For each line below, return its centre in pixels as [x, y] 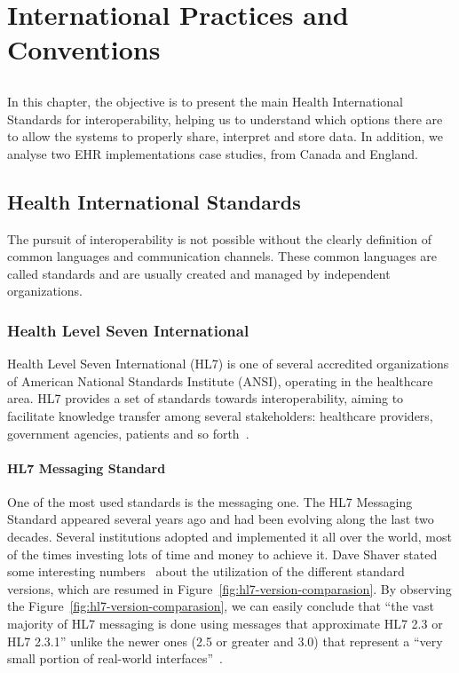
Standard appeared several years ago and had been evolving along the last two [221, 519]
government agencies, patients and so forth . [128, 433]
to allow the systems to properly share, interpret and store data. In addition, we [226, 136]
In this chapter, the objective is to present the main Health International [206, 101]
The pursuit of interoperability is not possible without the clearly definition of [220, 238]
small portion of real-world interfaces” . [115, 658]
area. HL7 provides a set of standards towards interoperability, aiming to [206, 398]
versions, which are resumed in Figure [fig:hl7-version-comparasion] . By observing [229, 588]
